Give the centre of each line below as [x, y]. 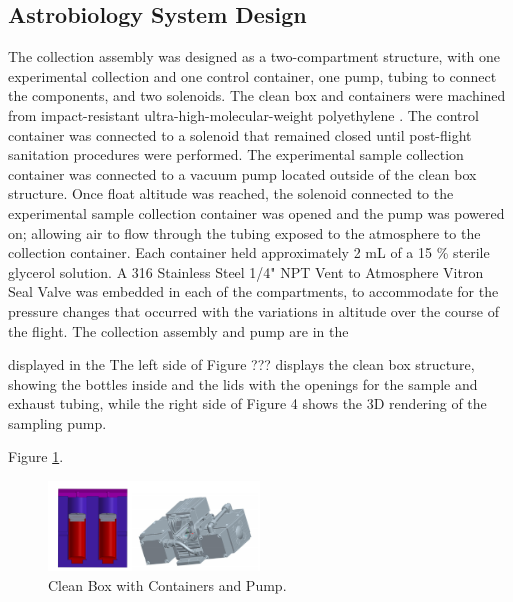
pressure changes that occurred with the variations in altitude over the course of [254, 310]
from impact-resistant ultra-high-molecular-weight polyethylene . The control [243, 114]
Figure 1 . [36, 456]
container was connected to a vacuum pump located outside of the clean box [242, 173]
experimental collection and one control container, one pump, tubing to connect [252, 75]
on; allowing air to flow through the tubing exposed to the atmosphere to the [244, 232]
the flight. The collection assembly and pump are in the [178, 330]
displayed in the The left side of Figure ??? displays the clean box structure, [241, 364]
